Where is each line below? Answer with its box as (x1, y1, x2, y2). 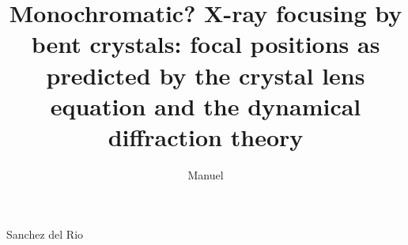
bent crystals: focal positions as (31, 28, 380, 60)
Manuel (187, 166, 224, 183)
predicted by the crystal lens (46, 58, 365, 91)
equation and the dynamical (50, 89, 361, 122)
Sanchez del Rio (6, 226, 84, 243)
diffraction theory (108, 120, 304, 153)
